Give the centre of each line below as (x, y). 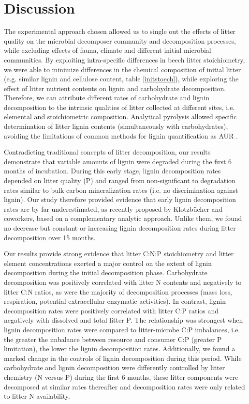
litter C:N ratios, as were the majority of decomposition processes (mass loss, (118, 291)
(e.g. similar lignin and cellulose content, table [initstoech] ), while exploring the (121, 79)
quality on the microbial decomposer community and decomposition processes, (120, 40)
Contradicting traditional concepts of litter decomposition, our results (107, 152)
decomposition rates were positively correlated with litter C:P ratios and (111, 310)
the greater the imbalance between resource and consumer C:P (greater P (113, 339)
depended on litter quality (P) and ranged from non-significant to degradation (120, 180)
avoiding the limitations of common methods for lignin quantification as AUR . (121, 135)
